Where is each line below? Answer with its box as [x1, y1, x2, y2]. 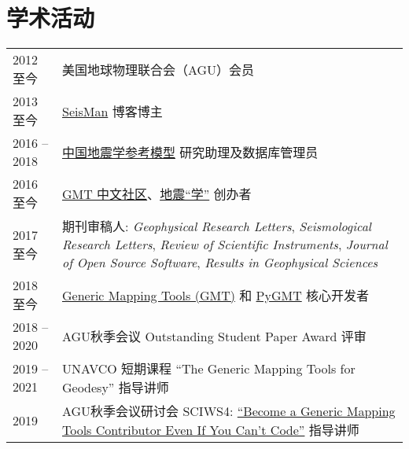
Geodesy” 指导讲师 [61, 378, 169, 397]
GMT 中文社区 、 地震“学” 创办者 [61, 184, 252, 203]
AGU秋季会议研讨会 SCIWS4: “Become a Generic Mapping [61, 402, 396, 421]
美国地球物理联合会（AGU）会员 [61, 60, 255, 79]
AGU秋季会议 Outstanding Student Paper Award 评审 [61, 327, 367, 346]
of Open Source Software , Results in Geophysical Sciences [61, 253, 378, 272]
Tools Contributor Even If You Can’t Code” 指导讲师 [61, 421, 359, 440]
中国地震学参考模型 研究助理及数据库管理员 [61, 143, 319, 162]
